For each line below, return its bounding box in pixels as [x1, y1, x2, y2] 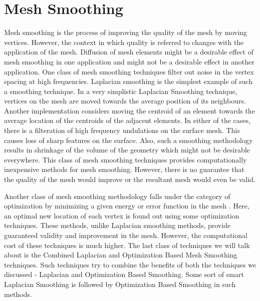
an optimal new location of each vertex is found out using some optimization [4, 210, 239, 220]
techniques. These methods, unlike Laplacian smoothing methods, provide [4, 220, 231, 230]
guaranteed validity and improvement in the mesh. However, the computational [4, 230, 247, 240]
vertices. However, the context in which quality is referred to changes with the [4, 36, 244, 47]
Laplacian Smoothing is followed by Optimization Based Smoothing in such [4, 278, 236, 289]
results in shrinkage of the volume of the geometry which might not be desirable [4, 144, 250, 155]
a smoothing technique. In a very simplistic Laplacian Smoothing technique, [4, 85, 237, 96]
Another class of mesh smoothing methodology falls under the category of [4, 190, 230, 201]
